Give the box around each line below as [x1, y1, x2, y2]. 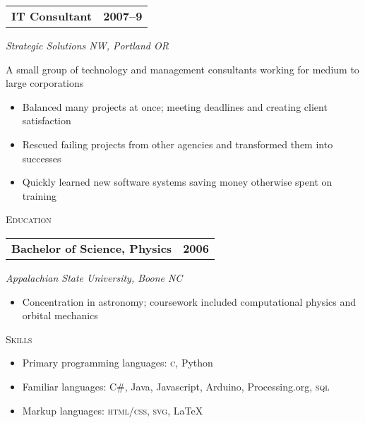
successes [22, 150, 61, 165]
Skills [6, 331, 32, 346]
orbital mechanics [22, 308, 98, 323]
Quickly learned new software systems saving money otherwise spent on [22, 174, 333, 189]
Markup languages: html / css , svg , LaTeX [22, 403, 203, 417]
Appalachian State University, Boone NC [6, 270, 183, 285]
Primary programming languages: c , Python [22, 355, 213, 370]
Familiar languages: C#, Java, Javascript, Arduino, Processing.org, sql [22, 379, 330, 393]
